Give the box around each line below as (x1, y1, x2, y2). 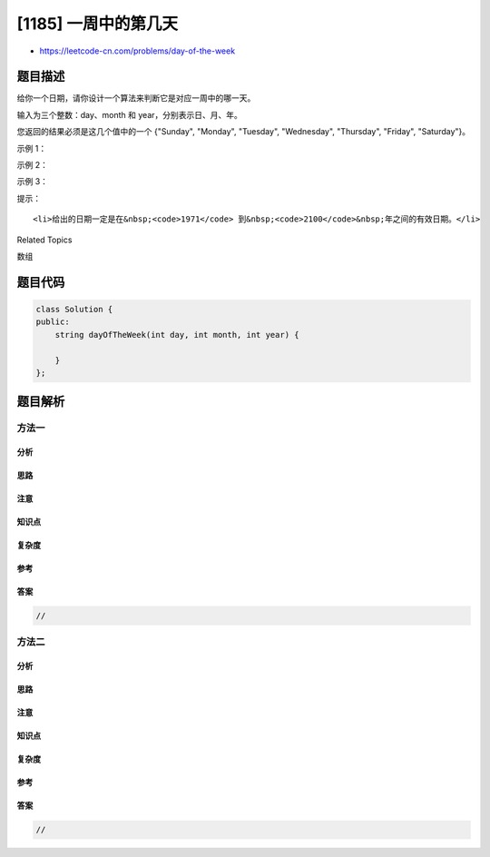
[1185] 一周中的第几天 (16, 14, 179, 34)
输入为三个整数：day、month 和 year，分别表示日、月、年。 (16, 109, 242, 120)
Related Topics (16, 234, 73, 245)
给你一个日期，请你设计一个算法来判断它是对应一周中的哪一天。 (16, 93, 256, 103)
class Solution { (35, 304, 113, 314)
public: (35, 317, 70, 327)
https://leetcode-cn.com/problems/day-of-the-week (39, 45, 236, 56)
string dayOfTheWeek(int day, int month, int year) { (54, 330, 299, 340)
